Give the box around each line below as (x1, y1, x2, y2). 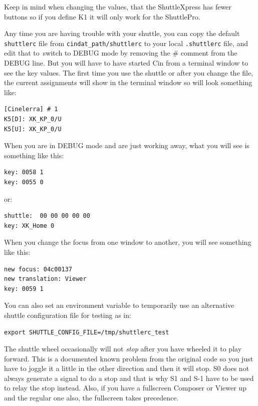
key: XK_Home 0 (4, 222, 55, 229)
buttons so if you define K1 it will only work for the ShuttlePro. (4, 11, 200, 22)
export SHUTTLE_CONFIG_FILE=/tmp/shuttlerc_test (4, 328, 169, 336)
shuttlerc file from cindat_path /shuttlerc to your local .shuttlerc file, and (4, 38, 248, 48)
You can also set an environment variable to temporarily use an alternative (4, 300, 234, 310)
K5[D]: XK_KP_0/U (4, 116, 62, 123)
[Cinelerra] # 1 (4, 106, 58, 113)
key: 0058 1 (4, 169, 44, 176)
